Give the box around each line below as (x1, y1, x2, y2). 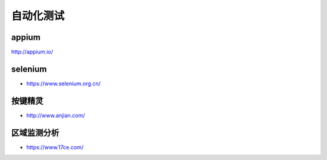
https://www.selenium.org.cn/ (26, 79, 101, 87)
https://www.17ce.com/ (26, 143, 84, 151)
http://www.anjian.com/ (26, 112, 85, 119)
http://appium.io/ (11, 48, 53, 56)
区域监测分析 (11, 127, 59, 138)
